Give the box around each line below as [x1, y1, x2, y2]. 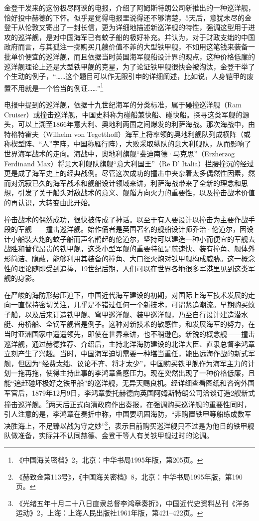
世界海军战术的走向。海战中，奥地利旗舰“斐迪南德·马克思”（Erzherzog [4, 148, 235, 158]
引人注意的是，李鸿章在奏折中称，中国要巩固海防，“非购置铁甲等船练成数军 [4, 409, 252, 419]
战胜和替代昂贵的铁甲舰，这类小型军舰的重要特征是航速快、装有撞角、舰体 [4, 243, 248, 254]
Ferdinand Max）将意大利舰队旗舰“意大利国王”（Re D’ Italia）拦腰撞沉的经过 [4, 158, 254, 168]
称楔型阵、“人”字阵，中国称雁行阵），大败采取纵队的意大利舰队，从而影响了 [4, 138, 252, 149]
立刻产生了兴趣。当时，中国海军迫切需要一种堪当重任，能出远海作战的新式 [4, 348, 248, 359]
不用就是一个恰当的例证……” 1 [10, 81, 104, 93]
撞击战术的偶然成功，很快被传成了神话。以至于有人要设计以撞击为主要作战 [4, 214, 248, 224]
